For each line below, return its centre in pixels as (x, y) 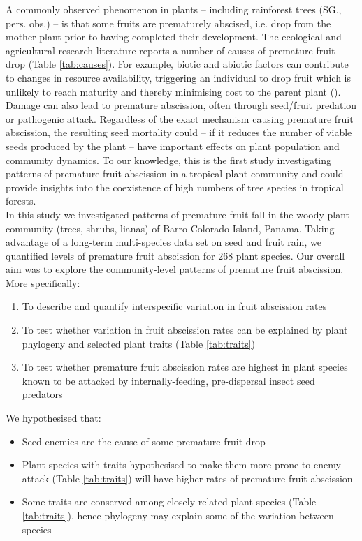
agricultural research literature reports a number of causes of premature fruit (171, 50)
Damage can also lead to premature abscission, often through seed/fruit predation (181, 105)
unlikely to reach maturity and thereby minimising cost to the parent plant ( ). (173, 91)
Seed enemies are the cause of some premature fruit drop (144, 441)
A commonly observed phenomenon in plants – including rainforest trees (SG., (174, 9)
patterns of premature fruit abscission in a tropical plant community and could (175, 173)
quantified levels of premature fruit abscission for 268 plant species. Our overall (175, 255)
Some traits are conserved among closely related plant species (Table (169, 502)
